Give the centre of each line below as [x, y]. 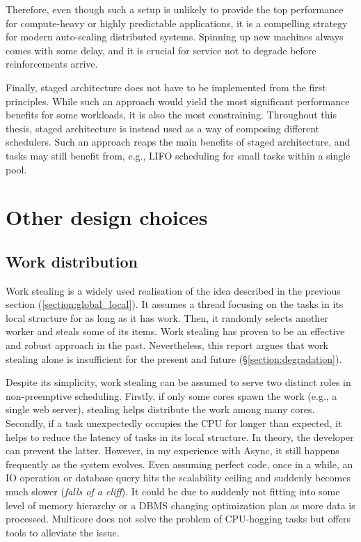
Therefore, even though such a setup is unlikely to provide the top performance [175, 9]
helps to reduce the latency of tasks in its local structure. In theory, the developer [180, 436]
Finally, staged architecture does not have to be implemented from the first [166, 87]
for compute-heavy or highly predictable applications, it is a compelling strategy [177, 23]
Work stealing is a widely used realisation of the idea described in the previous [173, 290]
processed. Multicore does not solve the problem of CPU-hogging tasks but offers [178, 519]
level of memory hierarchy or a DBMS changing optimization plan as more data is [180, 505]
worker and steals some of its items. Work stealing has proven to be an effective [175, 331]
